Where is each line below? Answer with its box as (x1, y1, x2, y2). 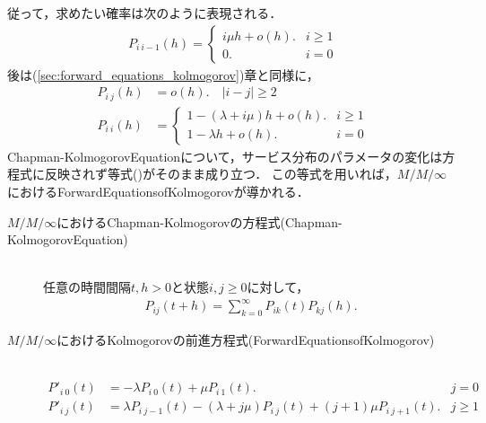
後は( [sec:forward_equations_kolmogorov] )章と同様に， (7, 65, 319, 84)
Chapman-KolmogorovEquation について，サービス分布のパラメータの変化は (7, 146, 443, 165)
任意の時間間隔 (43, 278, 131, 296)
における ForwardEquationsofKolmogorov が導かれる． (7, 181, 309, 200)
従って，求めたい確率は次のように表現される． (7, 4, 282, 22)
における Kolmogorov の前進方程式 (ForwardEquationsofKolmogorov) (56, 330, 435, 349)
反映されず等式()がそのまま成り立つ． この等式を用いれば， (44, 164, 397, 183)
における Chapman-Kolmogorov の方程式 (56, 212, 281, 231)
